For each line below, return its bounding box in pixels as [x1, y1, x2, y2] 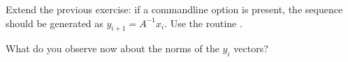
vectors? [233, 41, 268, 56]
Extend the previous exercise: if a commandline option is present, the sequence [6, 2, 343, 16]
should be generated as [6, 15, 103, 30]
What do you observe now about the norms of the [6, 41, 219, 56]
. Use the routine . [164, 15, 242, 30]
